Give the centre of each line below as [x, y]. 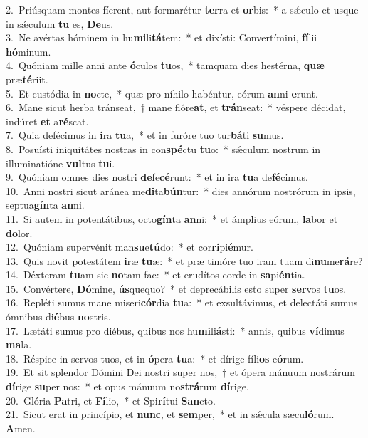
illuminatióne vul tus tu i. [61, 163]
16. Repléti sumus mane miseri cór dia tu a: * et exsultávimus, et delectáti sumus [182, 302]
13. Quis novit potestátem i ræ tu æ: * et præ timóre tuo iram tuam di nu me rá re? [184, 260]
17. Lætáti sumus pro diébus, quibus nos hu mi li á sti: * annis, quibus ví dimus [175, 330]
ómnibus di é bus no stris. [58, 317]
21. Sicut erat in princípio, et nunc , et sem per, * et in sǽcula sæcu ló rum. [170, 414]
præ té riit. [27, 79]
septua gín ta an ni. [45, 205]
